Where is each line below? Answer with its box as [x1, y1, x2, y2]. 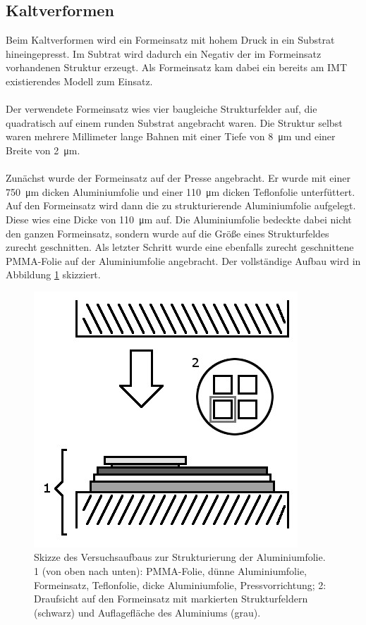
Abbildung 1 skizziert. [6, 267, 101, 282]
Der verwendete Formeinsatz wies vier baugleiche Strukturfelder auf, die [6, 101, 317, 116]
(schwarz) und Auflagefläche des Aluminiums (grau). [34, 605, 261, 619]
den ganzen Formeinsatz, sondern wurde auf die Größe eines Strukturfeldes [6, 225, 329, 240]
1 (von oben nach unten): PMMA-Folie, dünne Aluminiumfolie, [34, 564, 307, 578]
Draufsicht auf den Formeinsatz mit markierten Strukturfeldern [34, 591, 308, 606]
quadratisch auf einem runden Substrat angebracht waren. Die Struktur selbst [6, 115, 343, 130]
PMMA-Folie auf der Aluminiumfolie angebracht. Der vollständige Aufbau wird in [6, 253, 361, 268]
